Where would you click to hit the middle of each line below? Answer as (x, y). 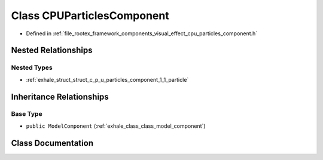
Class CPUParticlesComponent (90, 16)
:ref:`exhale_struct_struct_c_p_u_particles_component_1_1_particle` (107, 79)
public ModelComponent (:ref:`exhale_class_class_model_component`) (116, 126)
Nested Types (32, 67)
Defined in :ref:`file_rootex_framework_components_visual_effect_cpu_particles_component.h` (142, 33)
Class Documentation (52, 143)
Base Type (27, 114)
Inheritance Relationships (60, 96)
